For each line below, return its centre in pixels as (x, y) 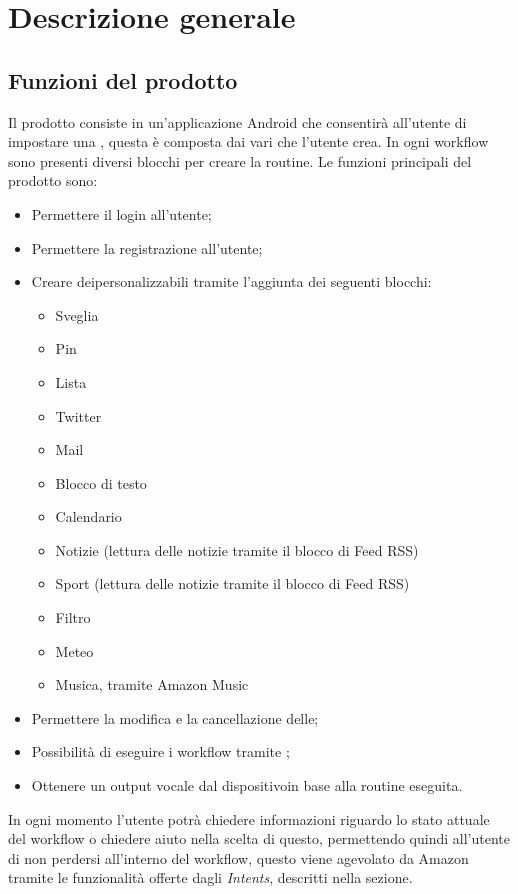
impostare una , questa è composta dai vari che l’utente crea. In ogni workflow (248, 141)
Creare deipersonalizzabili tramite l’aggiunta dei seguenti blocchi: (231, 281)
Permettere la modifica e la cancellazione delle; (175, 717)
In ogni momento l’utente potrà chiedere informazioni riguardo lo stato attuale (249, 818)
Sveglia (77, 314)
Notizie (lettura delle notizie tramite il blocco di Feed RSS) (237, 549)
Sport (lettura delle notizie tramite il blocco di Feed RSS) (232, 583)
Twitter (78, 415)
